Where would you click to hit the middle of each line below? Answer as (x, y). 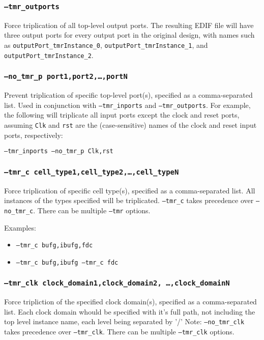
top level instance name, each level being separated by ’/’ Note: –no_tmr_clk (124, 321)
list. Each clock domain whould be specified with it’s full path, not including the (130, 311)
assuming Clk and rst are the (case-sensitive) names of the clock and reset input (130, 124)
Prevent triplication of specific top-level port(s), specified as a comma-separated (128, 95)
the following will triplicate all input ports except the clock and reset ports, (122, 115)
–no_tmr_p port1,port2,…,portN (66, 77)
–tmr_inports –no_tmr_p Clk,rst (59, 151)
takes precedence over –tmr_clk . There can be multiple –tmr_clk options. (119, 332)
